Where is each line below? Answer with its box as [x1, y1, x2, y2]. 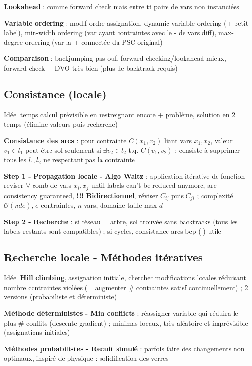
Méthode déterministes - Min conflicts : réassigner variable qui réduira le [4, 308, 238, 318]
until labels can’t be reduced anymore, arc [91, 180, 217, 190]
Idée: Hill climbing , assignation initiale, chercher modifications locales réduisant [4, 273, 246, 283]
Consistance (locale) [4, 86, 107, 101]
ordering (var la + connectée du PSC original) [25, 37, 163, 47]
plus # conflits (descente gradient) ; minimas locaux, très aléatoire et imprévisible [4, 317, 248, 328]
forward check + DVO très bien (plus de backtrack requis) [4, 62, 178, 73]
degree [4, 37, 23, 47]
